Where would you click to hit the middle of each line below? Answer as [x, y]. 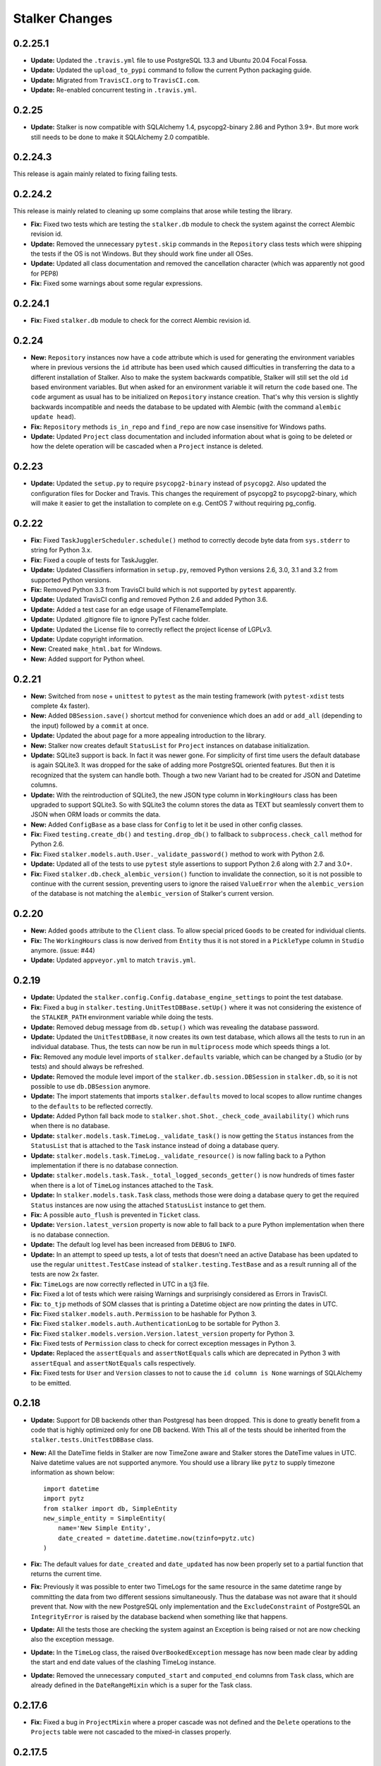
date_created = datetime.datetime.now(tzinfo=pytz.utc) [156, 1538]
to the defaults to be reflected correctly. [92, 1106]
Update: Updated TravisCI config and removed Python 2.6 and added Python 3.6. [149, 600]
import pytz [64, 1499]
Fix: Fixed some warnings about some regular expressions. [117, 283]
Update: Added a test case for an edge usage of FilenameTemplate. [129, 609]
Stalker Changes [63, 18]
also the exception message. [72, 1640]
